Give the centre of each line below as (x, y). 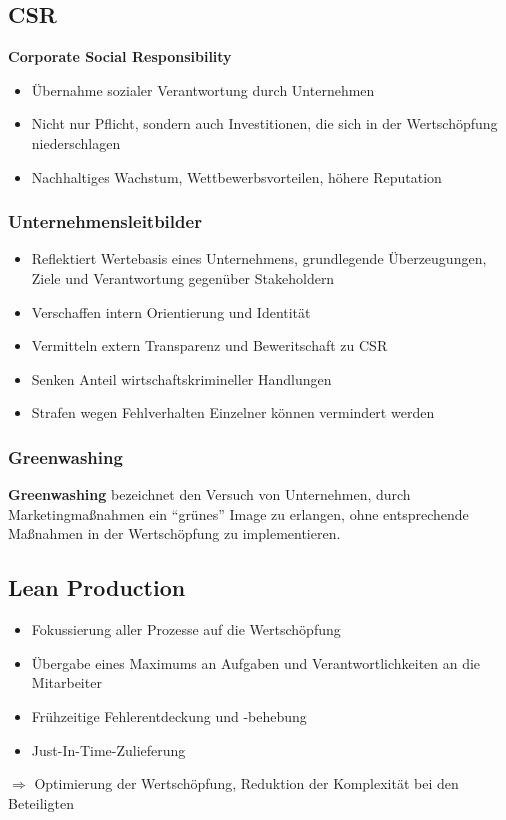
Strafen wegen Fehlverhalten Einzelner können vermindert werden (233, 412)
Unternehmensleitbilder (105, 221)
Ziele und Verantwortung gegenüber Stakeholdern (183, 277)
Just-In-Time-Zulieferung (108, 749)
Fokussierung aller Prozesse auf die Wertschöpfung (186, 629)
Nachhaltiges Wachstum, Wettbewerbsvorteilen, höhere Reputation (236, 176)
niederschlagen (76, 142)
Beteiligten (41, 802)
